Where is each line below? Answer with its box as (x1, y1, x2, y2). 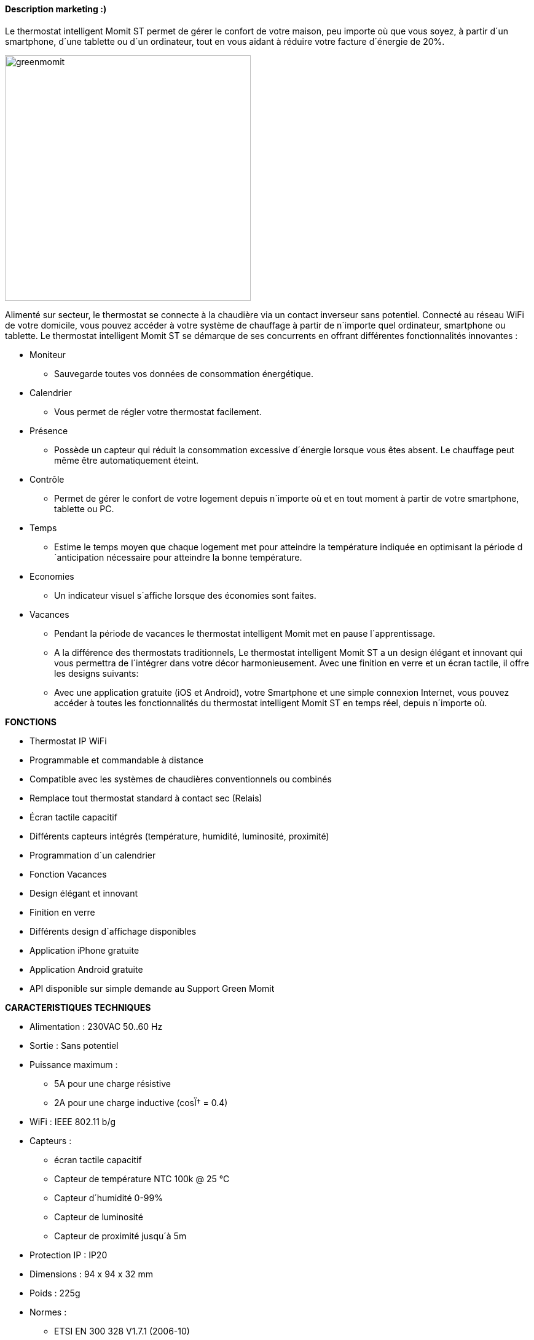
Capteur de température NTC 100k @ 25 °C (54, 1173, 230, 1184)
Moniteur (29, 349, 66, 360)
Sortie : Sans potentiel (29, 1040, 119, 1051)
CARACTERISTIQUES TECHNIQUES (5, 1002, 151, 1013)
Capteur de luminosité (54, 1211, 143, 1222)
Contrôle (29, 473, 65, 485)
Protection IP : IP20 (29, 1249, 108, 1260)
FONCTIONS (5, 716, 57, 727)
